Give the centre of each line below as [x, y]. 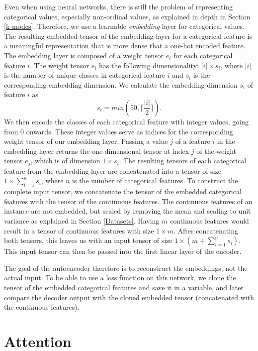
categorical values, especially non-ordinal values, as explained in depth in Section [127, 16]
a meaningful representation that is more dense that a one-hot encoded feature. [125, 46]
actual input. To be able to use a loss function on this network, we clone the [120, 278]
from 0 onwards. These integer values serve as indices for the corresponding [119, 131]
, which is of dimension [65, 161]
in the [226, 141]
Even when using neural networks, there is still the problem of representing [119, 6]
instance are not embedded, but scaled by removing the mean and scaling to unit [128, 211]
